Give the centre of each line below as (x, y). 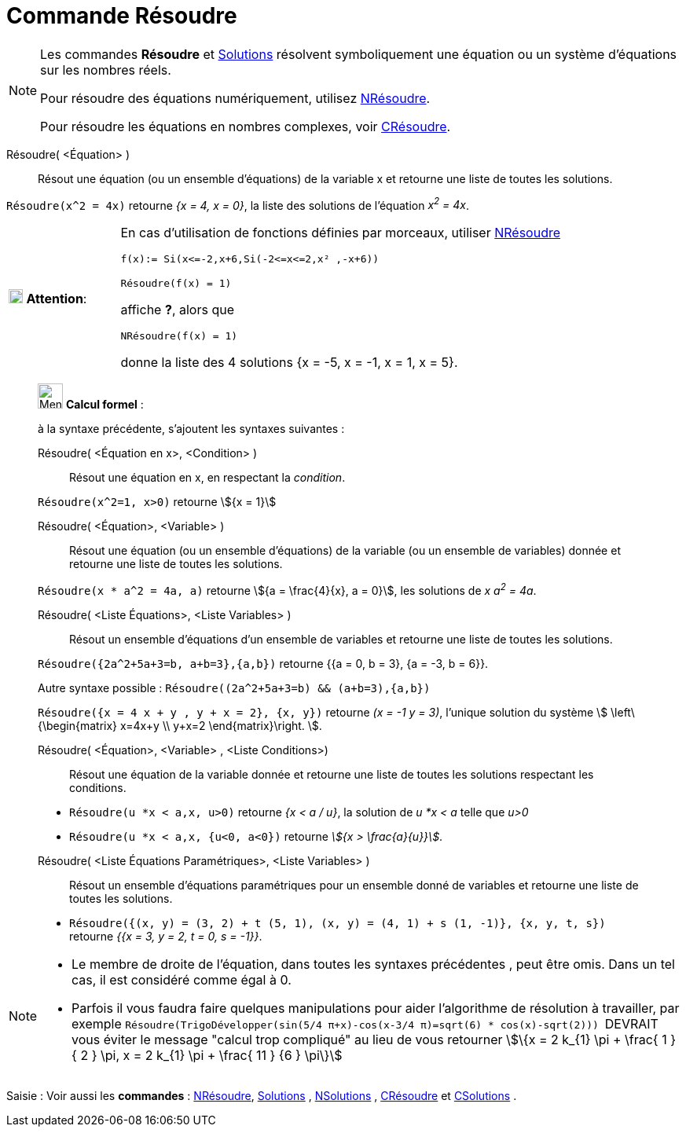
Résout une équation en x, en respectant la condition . (207, 478)
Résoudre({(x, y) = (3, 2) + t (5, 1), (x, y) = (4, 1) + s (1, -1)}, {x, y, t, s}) (337, 924)
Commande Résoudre (122, 16)
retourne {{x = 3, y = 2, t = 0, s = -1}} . (166, 937)
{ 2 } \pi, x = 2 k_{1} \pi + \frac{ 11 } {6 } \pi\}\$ (207, 1056)
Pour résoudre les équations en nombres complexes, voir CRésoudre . (246, 126)
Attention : (57, 298)
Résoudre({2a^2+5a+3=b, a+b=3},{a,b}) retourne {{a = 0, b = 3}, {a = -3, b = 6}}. (263, 664)
